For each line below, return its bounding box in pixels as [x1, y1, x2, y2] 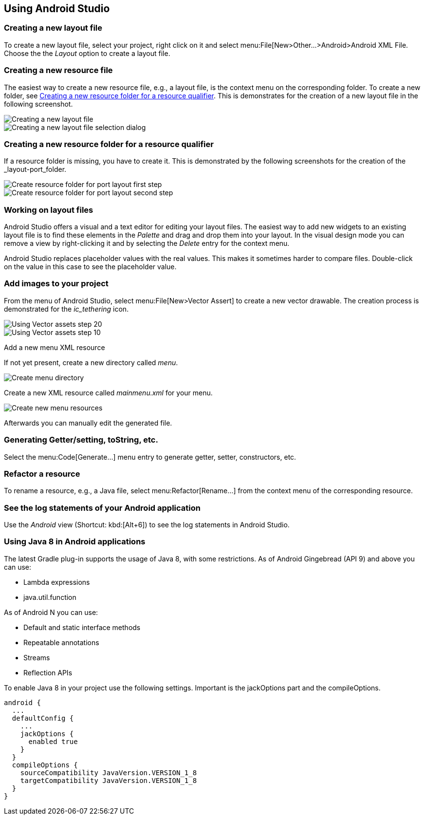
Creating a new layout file [4, 23, 102, 33]
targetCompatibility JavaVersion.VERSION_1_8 [20, 776, 197, 784]
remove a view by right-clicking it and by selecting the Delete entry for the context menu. [4, 239, 290, 248]
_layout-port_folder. [4, 165, 67, 174]
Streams [23, 653, 50, 662]
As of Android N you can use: [4, 608, 98, 616]
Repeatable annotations [23, 638, 99, 647]
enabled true [28, 737, 78, 745]
